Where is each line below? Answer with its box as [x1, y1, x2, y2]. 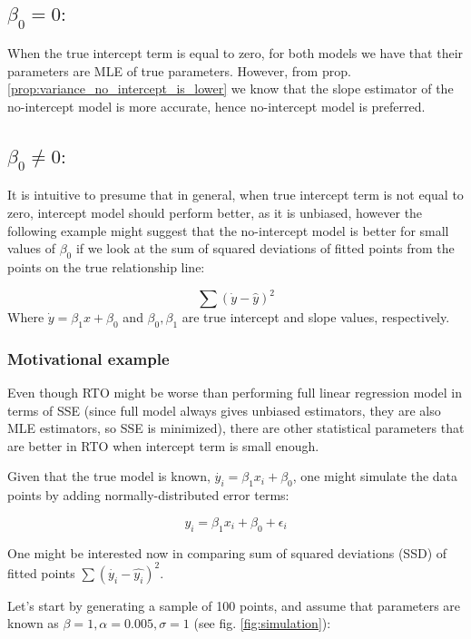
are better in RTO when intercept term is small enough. [7, 436, 319, 455]
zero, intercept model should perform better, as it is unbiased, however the [7, 202, 423, 221]
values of [7, 239, 55, 258]
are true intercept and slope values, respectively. [182, 308, 450, 327]
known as [7, 614, 59, 633]
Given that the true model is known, [7, 467, 211, 486]
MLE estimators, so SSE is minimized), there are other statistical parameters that [7, 418, 465, 437]
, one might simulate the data [292, 467, 458, 486]
